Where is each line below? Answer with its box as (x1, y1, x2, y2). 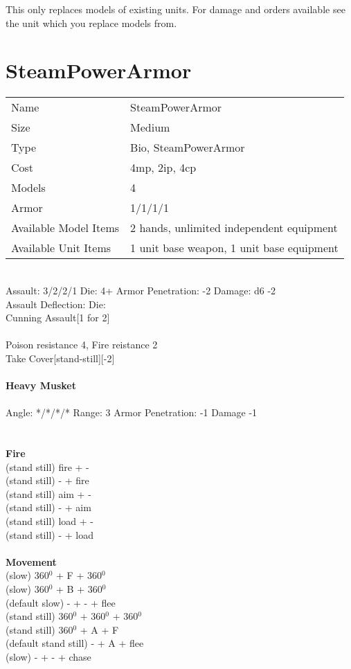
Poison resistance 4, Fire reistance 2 (6, 337, 158, 352)
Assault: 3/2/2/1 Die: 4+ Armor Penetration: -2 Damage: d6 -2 (6, 283, 276, 297)
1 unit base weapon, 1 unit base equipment (130, 240, 339, 256)
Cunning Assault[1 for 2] (6, 310, 110, 325)
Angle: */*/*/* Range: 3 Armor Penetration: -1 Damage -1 (6, 405, 258, 420)
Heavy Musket (6, 378, 76, 393)
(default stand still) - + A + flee (6, 636, 144, 650)
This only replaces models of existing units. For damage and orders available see (6, 2, 345, 16)
